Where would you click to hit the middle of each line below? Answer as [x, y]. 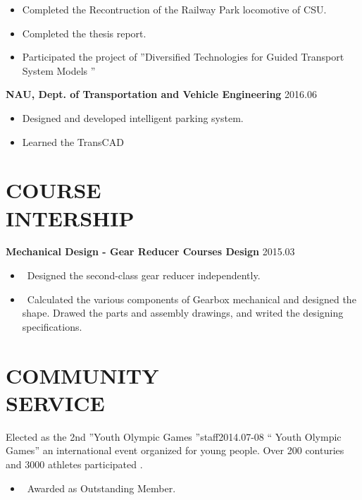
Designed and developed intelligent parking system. [133, 117]
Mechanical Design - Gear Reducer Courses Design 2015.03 [150, 251]
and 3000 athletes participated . [74, 464]
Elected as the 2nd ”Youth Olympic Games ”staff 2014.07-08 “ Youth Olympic [174, 436]
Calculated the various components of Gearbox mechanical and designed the [192, 299]
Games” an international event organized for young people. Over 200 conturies [175, 450]
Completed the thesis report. [84, 33]
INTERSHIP [70, 218]
